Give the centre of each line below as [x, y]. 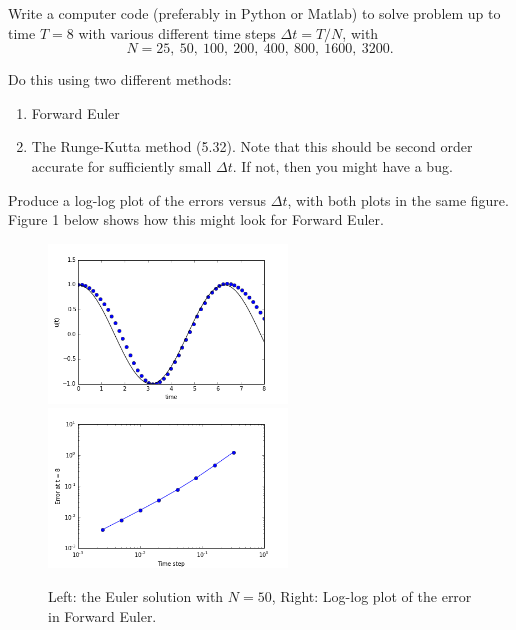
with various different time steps [177, 32]
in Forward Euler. [102, 615]
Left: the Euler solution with [136, 595]
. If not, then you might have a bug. [342, 165]
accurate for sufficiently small [121, 165]
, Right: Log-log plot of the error [371, 595]
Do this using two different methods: [120, 79]
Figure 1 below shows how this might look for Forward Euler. [196, 219]
